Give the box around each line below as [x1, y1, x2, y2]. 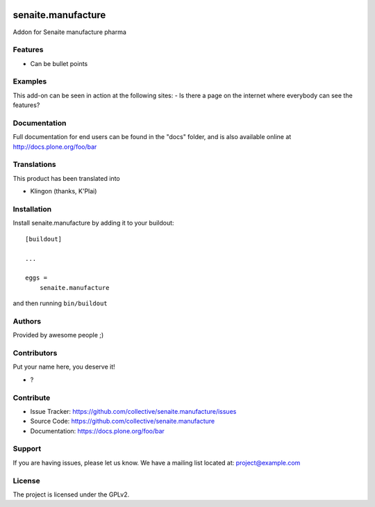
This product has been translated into [12, 174, 121, 182]
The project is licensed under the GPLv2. [12, 490, 130, 499]
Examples [12, 77, 47, 86]
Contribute [12, 393, 51, 403]
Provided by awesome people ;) [12, 331, 104, 339]
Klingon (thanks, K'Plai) [30, 187, 97, 195]
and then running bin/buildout [12, 299, 108, 307]
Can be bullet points [30, 59, 88, 67]
